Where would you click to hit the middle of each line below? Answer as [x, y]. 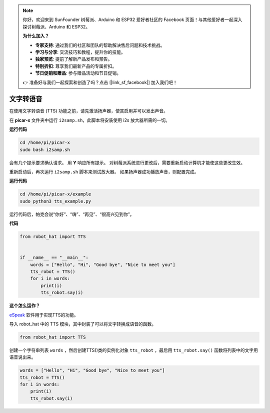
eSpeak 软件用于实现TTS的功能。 [44, 314]
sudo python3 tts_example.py [55, 201]
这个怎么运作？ [24, 305]
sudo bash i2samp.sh [45, 149]
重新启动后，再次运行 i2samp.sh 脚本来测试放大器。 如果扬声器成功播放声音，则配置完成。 [104, 171]
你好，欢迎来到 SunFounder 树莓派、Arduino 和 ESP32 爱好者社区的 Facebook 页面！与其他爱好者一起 [128, 19]
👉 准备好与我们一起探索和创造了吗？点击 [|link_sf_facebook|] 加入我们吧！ [100, 82]
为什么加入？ [36, 36]
